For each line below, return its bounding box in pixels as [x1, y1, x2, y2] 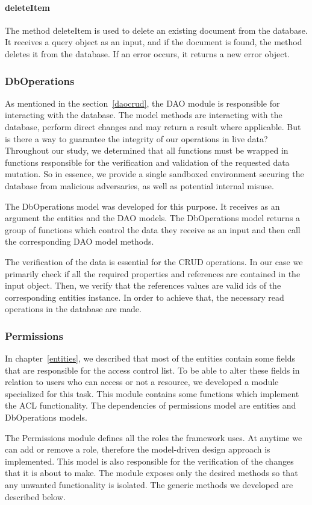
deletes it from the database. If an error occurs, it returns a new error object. [5, 47, 290, 60]
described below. [5, 490, 66, 503]
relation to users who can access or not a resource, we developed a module [5, 375, 279, 388]
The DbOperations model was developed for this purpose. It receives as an [5, 199, 280, 212]
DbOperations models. [5, 411, 87, 424]
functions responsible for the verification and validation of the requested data [5, 155, 290, 168]
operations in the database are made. [5, 303, 142, 315]
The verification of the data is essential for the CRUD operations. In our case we [5, 255, 303, 268]
